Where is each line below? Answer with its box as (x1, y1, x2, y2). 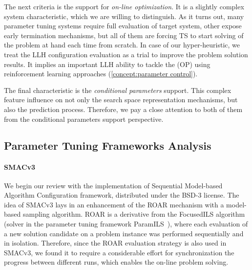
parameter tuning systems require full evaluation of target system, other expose (4, 21, 242, 31)
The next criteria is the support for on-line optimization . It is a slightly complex (4, 1, 244, 11)
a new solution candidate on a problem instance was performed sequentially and (4, 228, 244, 238)
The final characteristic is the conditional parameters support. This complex (4, 85, 231, 95)
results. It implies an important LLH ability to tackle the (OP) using (4, 59, 210, 69)
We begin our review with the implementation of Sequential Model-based (4, 180, 223, 190)
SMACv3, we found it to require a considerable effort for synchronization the (4, 247, 234, 257)
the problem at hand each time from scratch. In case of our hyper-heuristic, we (4, 40, 240, 50)
